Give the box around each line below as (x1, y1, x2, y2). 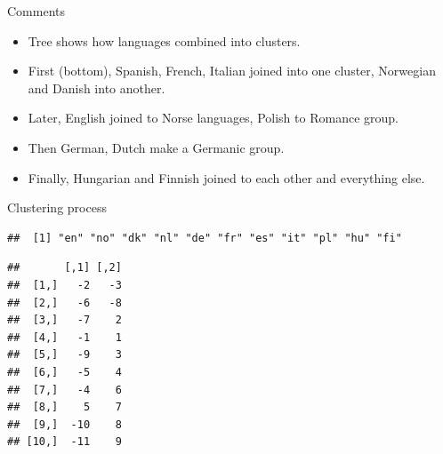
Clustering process (7, 198, 107, 217)
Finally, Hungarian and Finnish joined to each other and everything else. (28, 168, 425, 187)
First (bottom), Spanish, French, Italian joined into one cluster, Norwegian (28, 61, 436, 80)
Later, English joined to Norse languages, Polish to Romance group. (28, 108, 399, 127)
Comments (7, 2, 66, 20)
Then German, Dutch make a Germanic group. (28, 138, 285, 156)
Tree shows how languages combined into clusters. (28, 31, 301, 50)
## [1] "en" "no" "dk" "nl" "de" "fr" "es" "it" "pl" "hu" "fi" (7, 231, 402, 244)
